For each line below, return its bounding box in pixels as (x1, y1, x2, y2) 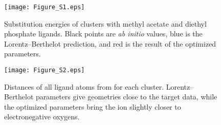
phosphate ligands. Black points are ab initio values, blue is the (4, 28, 203, 39)
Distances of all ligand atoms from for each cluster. (4, 81, 164, 92)
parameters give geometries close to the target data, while (36, 91, 217, 102)
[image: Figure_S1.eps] (4, 4, 85, 11)
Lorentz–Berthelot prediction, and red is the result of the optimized (4, 38, 216, 49)
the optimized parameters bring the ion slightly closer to (4, 101, 181, 112)
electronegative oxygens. (4, 111, 80, 122)
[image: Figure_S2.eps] (4, 67, 85, 74)
